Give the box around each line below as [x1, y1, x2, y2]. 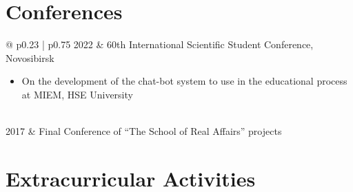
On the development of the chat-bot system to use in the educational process [21, 74, 347, 88]
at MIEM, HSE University [21, 87, 133, 101]
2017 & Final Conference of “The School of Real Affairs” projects [6, 124, 282, 138]
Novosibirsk [6, 50, 54, 65]
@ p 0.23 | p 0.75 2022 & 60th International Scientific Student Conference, [6, 37, 314, 52]
